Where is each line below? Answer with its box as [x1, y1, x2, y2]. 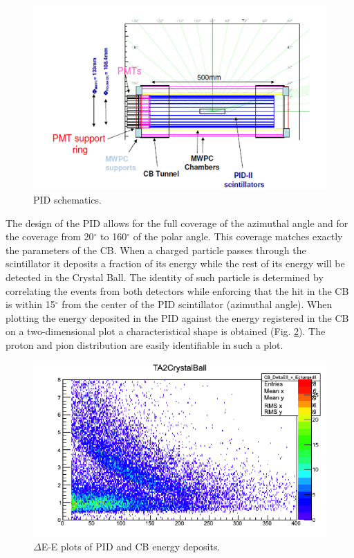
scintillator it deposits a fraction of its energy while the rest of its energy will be [6, 256, 345, 271]
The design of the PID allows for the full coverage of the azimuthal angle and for [6, 215, 348, 230]
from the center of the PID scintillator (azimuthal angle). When [62, 297, 333, 312]
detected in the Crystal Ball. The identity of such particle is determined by [6, 269, 324, 284]
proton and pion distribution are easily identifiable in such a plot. [6, 337, 283, 352]
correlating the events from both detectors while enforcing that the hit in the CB [6, 283, 349, 298]
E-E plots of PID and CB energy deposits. [41, 539, 221, 554]
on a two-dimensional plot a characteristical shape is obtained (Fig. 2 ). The [6, 324, 326, 339]
